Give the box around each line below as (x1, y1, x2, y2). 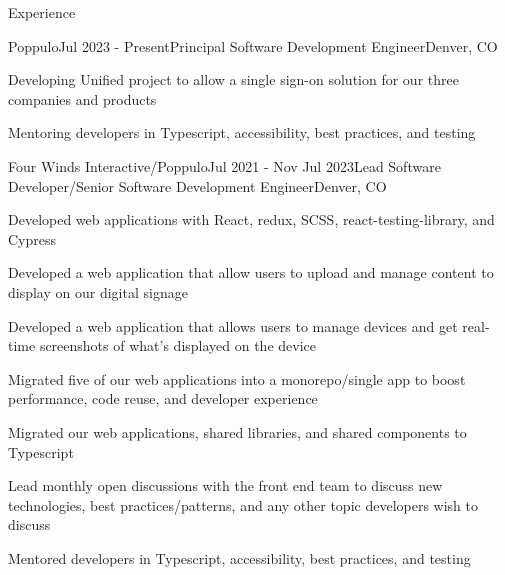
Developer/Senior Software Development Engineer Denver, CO (8, 175, 387, 196)
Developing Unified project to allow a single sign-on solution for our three (8, 69, 459, 90)
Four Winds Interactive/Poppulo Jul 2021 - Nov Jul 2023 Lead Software (8, 155, 441, 176)
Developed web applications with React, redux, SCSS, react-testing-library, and (8, 209, 495, 230)
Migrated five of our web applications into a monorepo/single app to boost (8, 368, 466, 389)
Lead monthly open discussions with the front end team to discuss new (8, 475, 443, 496)
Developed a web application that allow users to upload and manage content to (8, 262, 494, 283)
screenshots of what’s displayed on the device (39, 335, 316, 356)
